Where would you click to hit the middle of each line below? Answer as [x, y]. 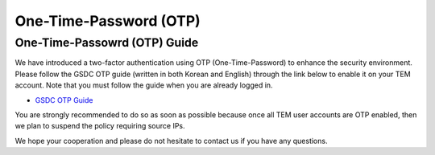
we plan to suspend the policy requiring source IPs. [100, 126]
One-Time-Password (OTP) [108, 21]
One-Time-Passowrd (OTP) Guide [107, 43]
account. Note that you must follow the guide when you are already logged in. [144, 85]
